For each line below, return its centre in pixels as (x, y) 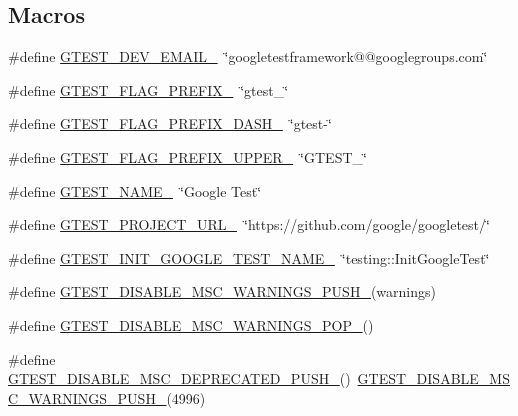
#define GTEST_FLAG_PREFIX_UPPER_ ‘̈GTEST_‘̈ (187, 156)
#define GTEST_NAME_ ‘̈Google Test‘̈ (135, 190)
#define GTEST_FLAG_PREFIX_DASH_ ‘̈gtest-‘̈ (170, 123)
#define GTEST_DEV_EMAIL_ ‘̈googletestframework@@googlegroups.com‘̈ (248, 56)
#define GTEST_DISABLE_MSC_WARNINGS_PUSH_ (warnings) (222, 291)
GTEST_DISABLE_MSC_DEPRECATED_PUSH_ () (179, 378)
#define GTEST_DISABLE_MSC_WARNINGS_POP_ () (191, 324)
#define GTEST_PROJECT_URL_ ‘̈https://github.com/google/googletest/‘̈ (249, 224)
